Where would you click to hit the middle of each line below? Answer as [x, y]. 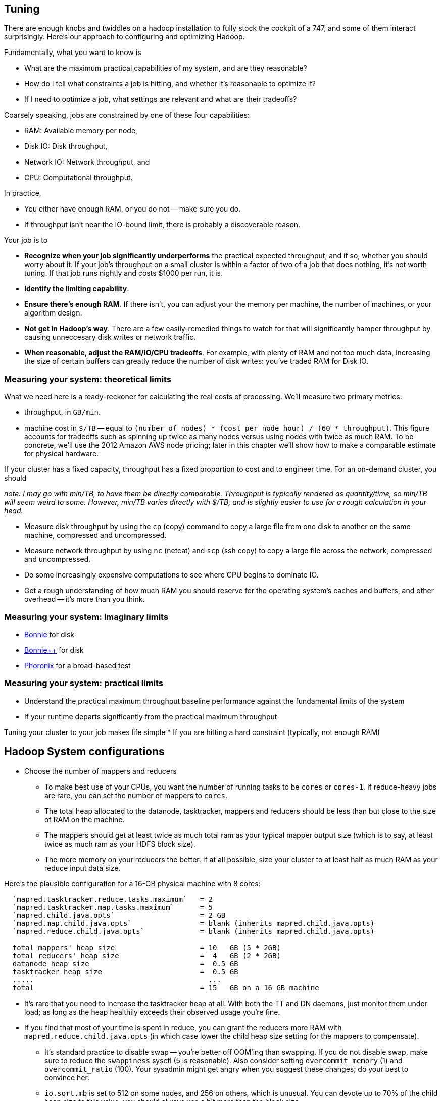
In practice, [23, 193]
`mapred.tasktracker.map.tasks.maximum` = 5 [113, 907]
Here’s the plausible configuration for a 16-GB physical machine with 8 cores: [132, 883]
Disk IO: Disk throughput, [66, 146]
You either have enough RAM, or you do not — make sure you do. [133, 209]
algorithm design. [53, 313]
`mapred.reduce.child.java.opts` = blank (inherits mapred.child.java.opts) [193, 931]
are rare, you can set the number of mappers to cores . [136, 795]
